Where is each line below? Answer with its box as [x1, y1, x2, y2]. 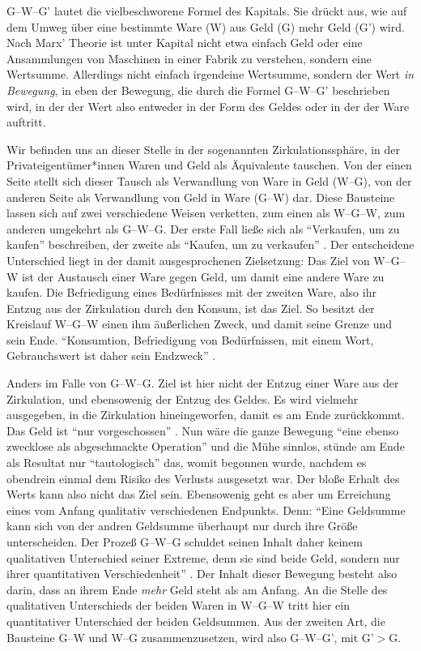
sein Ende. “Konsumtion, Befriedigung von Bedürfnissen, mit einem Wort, [6, 331, 374, 348]
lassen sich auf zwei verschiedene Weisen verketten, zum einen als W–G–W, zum [6, 204, 406, 221]
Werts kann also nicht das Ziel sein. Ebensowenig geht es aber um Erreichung [6, 486, 391, 503]
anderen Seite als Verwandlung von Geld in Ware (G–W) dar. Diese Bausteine [6, 188, 395, 205]
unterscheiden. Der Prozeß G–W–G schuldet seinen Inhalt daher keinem [6, 533, 364, 550]
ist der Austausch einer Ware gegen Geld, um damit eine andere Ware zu [22, 268, 385, 285]
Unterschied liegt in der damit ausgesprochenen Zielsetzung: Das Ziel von [6, 251, 370, 268]
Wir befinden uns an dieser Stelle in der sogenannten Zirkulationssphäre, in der [6, 140, 401, 157]
